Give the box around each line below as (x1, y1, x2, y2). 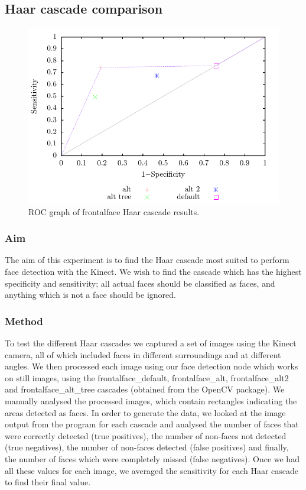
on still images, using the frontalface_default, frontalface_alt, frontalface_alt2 (5, 371, 289, 384)
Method (5, 313, 43, 328)
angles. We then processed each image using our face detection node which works (5, 360, 298, 372)
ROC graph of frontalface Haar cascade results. (28, 205, 200, 218)
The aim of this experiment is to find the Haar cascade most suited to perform (5, 254, 289, 266)
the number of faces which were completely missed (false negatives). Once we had (5, 452, 300, 465)
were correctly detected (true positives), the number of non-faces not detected (5, 429, 287, 442)
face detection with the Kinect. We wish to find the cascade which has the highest (5, 265, 302, 277)
